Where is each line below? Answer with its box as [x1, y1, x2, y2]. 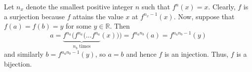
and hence [126, 49, 157, 59]
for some [65, 21, 91, 31]
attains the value [73, 11, 124, 21]
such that [141, 1, 170, 11]
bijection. [4, 58, 32, 69]
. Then [110, 21, 130, 31]
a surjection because [4, 11, 65, 21]
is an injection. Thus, [164, 49, 229, 59]
